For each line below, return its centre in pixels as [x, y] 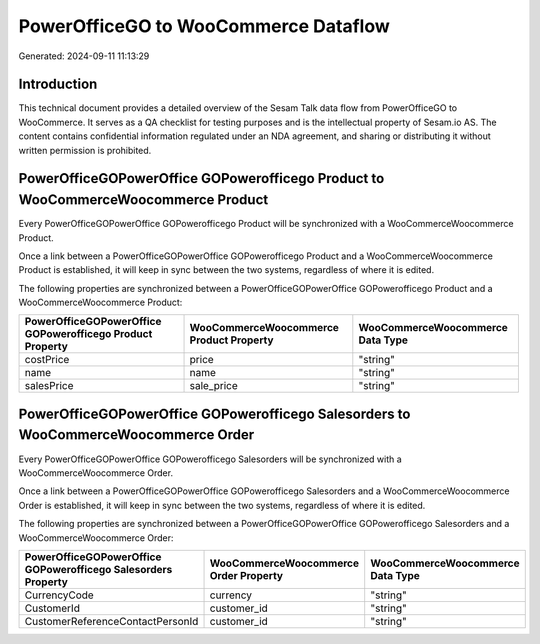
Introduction [58, 84]
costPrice [47, 360]
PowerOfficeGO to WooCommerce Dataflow [204, 26]
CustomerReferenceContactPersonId [111, 621]
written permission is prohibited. [85, 150]
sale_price [214, 386]
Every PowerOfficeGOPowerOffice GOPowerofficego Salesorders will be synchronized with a [210, 459]
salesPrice [49, 386]
